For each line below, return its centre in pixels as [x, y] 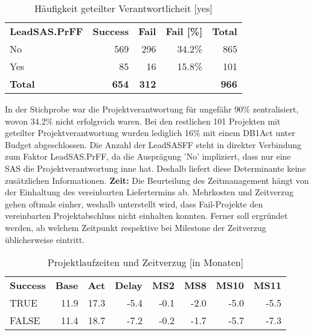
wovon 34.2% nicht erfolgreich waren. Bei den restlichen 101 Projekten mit [143, 121]
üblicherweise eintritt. [45, 239]
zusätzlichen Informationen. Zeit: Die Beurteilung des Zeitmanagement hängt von [157, 180]
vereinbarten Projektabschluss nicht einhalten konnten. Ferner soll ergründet [146, 216]
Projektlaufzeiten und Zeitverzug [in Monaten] [146, 262]
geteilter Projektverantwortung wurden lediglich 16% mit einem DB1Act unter [150, 133]
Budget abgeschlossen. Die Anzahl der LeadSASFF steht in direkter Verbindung [153, 144]
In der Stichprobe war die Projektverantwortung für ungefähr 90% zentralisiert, [152, 109]
